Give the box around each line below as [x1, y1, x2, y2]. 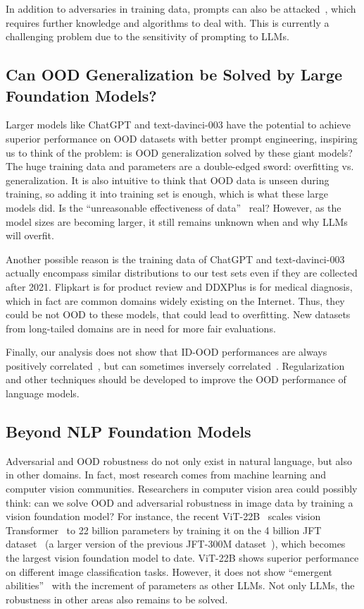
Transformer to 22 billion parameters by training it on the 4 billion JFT [6, 522, 322, 537]
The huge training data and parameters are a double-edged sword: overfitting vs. [6, 159, 354, 174]
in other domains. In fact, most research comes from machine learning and [6, 467, 327, 482]
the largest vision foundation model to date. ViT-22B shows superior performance [6, 550, 359, 565]
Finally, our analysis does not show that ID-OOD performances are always [6, 344, 327, 359]
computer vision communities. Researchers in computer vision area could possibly [6, 481, 358, 496]
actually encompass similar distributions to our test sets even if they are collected [6, 265, 358, 280]
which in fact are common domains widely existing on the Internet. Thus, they [6, 293, 345, 308]
